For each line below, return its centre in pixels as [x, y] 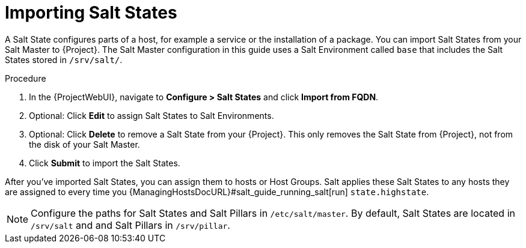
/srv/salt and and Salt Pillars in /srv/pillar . [130, 225]
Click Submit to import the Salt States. [105, 163]
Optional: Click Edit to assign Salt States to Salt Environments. [151, 115]
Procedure [26, 78]
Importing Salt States [91, 13]
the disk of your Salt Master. [84, 144]
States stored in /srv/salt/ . [64, 59]
